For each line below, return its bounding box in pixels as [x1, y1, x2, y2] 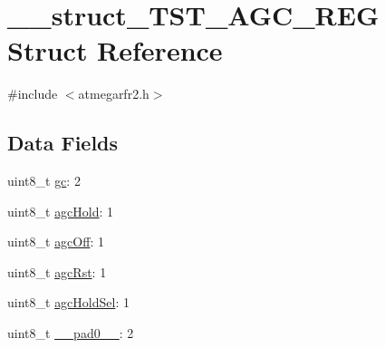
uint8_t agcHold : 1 [7, 201, 114, 220]
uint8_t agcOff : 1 [7, 232, 104, 251]
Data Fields [7, 129, 119, 157]
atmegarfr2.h [78, 84, 149, 103]
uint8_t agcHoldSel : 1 [7, 293, 130, 312]
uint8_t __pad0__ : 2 [7, 324, 134, 343]
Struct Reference [7, 32, 223, 69]
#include [7, 84, 58, 103]
